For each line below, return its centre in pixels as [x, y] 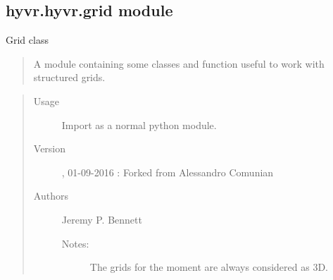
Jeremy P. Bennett [102, 219]
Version [50, 148]
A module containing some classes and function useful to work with [179, 63]
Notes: [75, 243]
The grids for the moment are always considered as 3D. [209, 267]
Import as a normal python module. [139, 124]
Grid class [27, 40]
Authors [51, 196]
